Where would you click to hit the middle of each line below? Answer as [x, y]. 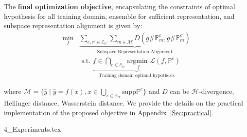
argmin [137, 61]
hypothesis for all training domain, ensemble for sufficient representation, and [119, 16]
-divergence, [217, 91]
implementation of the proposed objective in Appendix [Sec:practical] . [109, 112]
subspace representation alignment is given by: [73, 25]
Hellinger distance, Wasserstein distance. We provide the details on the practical [123, 103]
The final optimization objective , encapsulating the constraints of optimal [120, 6]
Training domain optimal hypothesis [136, 76]
